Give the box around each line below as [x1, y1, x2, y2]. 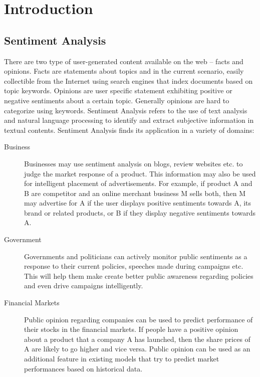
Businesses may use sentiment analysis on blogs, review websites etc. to [24, 158, 243, 168]
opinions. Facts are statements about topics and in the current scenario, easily [4, 66, 244, 76]
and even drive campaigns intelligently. [24, 280, 143, 291]
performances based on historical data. [24, 363, 143, 373]
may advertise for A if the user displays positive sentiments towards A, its [24, 198, 251, 208]
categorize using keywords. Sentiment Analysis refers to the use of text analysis [4, 105, 247, 115]
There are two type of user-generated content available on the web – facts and [4, 56, 243, 66]
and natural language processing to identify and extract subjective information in [4, 115, 254, 125]
